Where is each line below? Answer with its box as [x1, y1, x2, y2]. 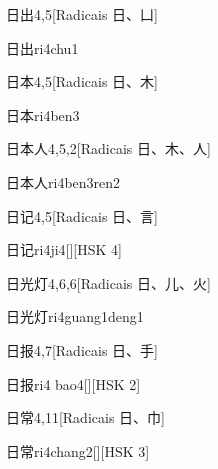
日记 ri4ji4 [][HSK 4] [6, 239, 122, 260]
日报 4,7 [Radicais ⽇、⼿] [6, 339, 158, 360]
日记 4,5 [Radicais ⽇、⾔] [6, 205, 158, 226]
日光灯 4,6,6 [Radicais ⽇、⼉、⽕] [6, 272, 211, 293]
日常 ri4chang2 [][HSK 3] [6, 440, 150, 461]
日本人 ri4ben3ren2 [6, 171, 121, 192]
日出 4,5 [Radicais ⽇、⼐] [6, 4, 158, 24]
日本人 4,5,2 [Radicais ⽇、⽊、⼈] [6, 138, 211, 159]
